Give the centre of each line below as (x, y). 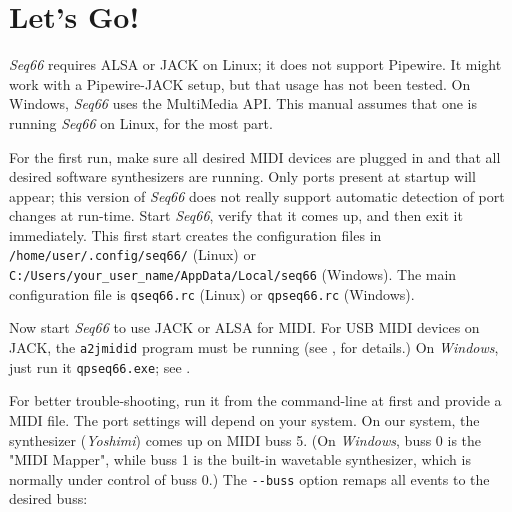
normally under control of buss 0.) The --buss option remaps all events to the (249, 478)
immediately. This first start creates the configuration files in (195, 234)
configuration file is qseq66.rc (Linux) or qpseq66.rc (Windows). (212, 293)
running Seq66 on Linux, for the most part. (141, 122)
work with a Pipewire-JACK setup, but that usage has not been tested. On (240, 83)
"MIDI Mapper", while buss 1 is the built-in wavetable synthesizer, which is (240, 459)
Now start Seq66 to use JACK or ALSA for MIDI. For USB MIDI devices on (244, 327)
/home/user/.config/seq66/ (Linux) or (132, 254)
